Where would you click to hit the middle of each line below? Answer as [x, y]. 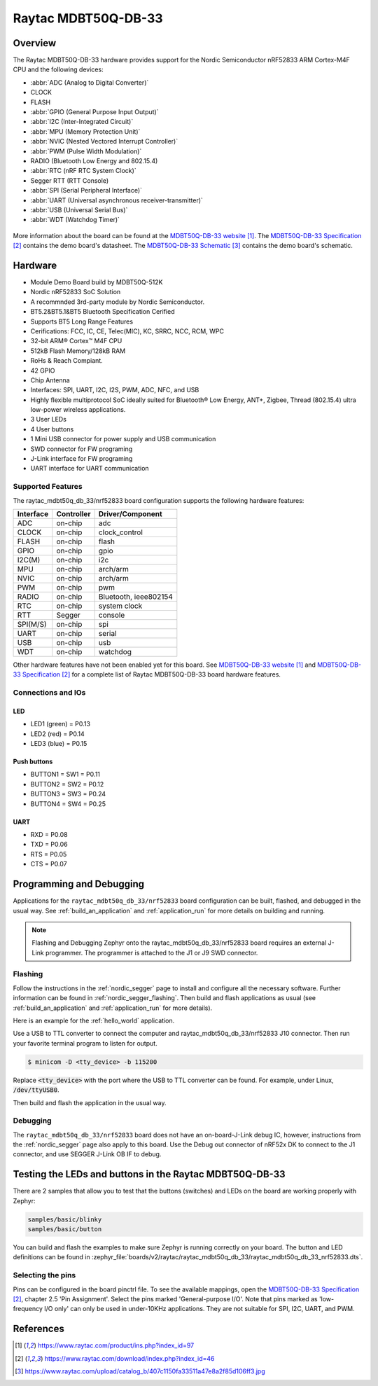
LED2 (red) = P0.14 [58, 734]
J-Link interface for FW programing [82, 459]
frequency [28, 1309]
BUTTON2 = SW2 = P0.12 [67, 784]
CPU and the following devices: [58, 69]
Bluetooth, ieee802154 [135, 597]
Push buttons [33, 762]
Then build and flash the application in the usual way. [90, 1102]
